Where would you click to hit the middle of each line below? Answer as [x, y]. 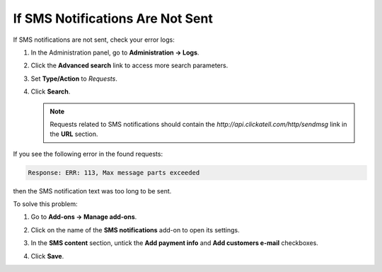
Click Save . [47, 256]
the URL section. [74, 134]
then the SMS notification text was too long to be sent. [92, 191]
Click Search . [51, 91]
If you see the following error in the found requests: [88, 154]
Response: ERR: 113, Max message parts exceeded [114, 172]
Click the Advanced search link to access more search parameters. [129, 66]
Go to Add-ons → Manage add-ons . [84, 217]
